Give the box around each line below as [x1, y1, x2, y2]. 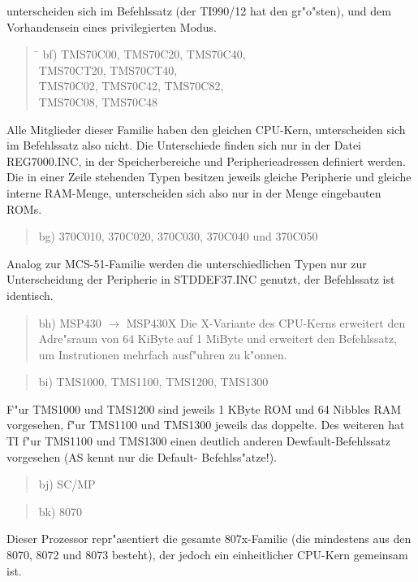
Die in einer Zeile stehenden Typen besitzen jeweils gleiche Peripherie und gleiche [6, 168, 412, 185]
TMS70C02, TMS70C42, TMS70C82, [38, 77, 224, 94]
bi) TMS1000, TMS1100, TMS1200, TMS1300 [38, 373, 269, 390]
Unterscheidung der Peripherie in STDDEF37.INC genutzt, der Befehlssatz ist [6, 271, 395, 288]
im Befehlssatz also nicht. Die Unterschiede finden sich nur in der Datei [6, 137, 361, 154]
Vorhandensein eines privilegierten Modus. [6, 18, 217, 35]
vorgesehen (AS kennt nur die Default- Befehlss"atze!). [6, 448, 277, 465]
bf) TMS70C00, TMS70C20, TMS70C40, [42, 46, 246, 63]
